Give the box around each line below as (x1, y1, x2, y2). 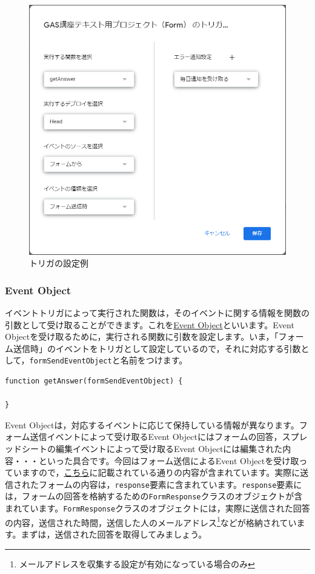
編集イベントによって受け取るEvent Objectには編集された (55, 442, 283, 454)
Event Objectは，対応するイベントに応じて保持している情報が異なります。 (5, 418, 299, 431)
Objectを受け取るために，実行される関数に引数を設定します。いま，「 (5, 330, 279, 343)
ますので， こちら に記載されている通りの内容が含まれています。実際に (21, 466, 300, 479)
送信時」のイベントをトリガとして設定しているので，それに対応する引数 (13, 342, 301, 354)
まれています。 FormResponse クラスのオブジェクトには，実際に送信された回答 (5, 502, 310, 515)
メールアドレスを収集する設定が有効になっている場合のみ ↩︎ (19, 557, 255, 570)
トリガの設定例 (29, 257, 88, 269)
